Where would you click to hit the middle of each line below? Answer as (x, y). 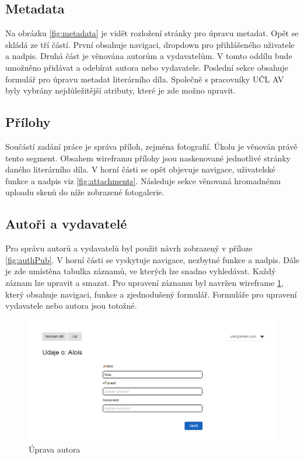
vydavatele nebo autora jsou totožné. (71, 306)
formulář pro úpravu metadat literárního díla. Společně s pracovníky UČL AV (145, 79)
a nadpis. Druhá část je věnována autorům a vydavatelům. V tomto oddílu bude (149, 56)
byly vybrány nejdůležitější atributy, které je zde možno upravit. (120, 90)
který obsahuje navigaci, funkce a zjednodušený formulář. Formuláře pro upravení (151, 294)
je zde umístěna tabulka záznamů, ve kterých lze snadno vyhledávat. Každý (141, 271)
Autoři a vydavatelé (66, 224)
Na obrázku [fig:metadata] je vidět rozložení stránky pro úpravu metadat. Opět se (152, 33)
